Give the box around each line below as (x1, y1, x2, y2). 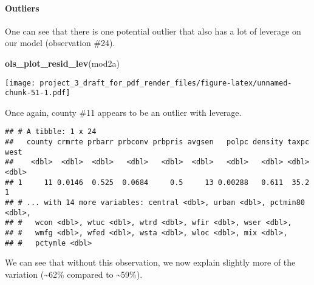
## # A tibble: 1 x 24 (5, 127, 97, 136)
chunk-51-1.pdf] (5, 89, 70, 98)
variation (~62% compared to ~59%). (5, 267, 143, 280)
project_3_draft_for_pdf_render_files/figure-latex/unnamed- (39, 78, 292, 87)
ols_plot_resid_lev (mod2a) (5, 56, 120, 69)
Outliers (5, 1, 39, 14)
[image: (5, 78, 36, 87)
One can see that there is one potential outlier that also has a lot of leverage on (5, 24, 301, 37)
